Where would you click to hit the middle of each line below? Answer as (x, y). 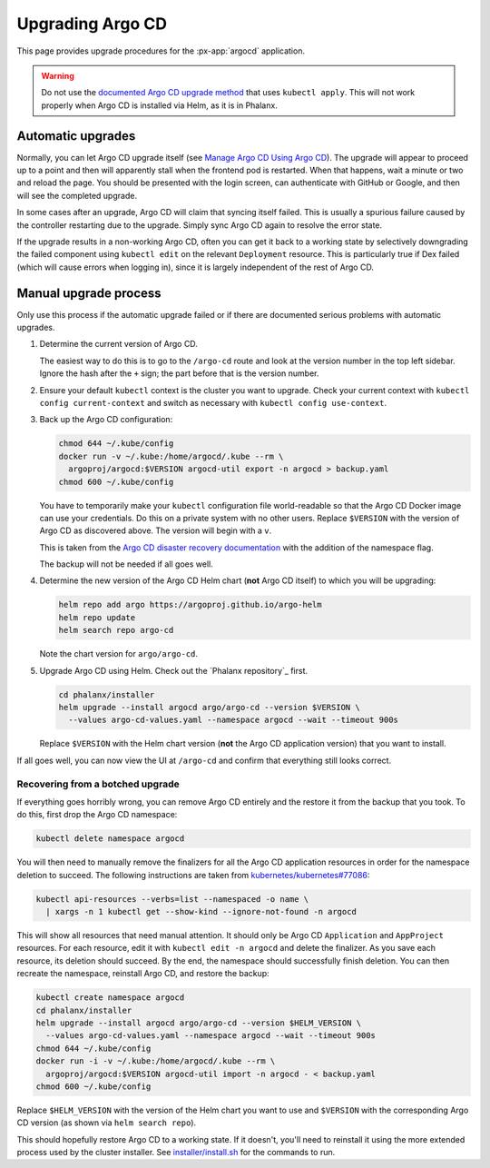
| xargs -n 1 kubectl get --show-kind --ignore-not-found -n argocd (201, 912)
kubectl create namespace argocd (110, 998)
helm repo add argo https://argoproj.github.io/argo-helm (190, 605)
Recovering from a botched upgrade (98, 784)
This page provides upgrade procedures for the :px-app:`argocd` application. (161, 51)
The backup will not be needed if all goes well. (126, 564)
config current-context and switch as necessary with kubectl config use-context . (213, 403)
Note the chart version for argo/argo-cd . (119, 654)
